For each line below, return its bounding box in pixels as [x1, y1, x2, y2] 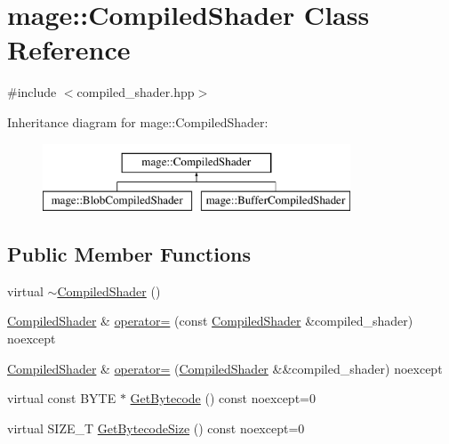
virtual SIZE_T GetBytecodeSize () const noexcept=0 [7, 418, 305, 437]
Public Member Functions [7, 240, 251, 268]
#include [7, 83, 57, 101]
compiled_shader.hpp [76, 83, 195, 101]
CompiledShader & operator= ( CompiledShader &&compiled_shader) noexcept [7, 359, 443, 377]
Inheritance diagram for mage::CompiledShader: [7, 112, 269, 131]
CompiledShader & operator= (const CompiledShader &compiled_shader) [7, 311, 413, 330]
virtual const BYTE [7, 389, 116, 408]
